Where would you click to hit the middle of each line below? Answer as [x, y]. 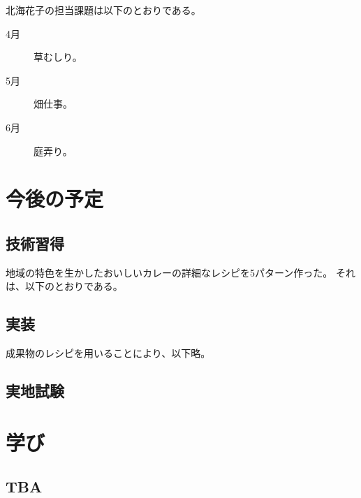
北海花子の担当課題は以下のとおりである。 [103, 10]
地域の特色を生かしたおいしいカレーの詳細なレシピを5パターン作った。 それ [180, 272]
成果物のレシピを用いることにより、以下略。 [108, 353]
